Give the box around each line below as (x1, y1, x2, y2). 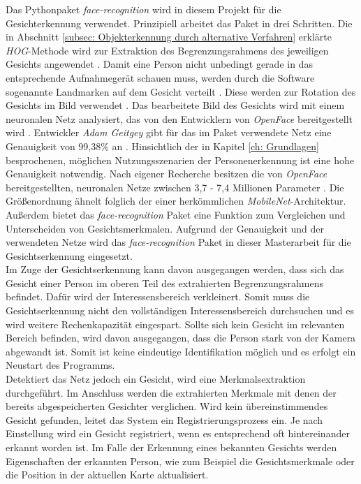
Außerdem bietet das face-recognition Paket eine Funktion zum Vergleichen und (6, 207, 346, 221)
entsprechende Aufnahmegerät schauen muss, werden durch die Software (6, 70, 315, 85)
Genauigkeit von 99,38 (6, 138, 101, 153)
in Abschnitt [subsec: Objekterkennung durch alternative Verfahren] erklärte (6, 29, 332, 44)
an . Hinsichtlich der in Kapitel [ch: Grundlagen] (112, 138, 319, 153)
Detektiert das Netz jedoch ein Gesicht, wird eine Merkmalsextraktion (6, 372, 306, 386)
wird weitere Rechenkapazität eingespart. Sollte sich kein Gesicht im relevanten (6, 316, 345, 331)
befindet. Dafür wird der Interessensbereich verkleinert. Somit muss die (6, 289, 310, 304)
